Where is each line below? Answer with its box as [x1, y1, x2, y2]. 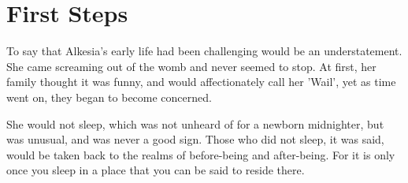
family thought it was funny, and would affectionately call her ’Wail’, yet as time [6, 73, 396, 90]
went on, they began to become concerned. [6, 88, 212, 105]
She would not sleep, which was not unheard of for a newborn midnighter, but [6, 115, 384, 132]
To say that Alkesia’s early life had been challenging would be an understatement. [6, 43, 402, 59]
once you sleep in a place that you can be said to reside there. [6, 162, 305, 178]
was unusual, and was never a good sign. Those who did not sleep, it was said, [6, 131, 384, 148]
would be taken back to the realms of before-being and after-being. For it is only [6, 146, 395, 162]
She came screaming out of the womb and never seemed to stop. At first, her [6, 58, 376, 74]
